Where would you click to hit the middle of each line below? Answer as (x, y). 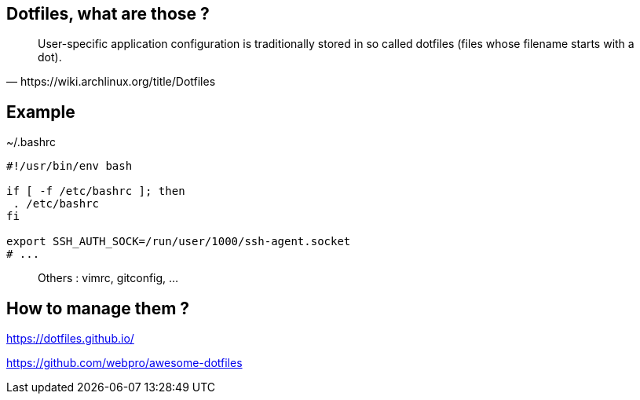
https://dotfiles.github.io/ (70, 339)
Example (41, 112)
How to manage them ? (98, 308)
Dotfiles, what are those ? (108, 14)
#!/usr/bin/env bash (69, 166)
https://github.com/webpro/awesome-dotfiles (124, 363)
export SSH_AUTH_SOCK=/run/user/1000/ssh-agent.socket (179, 242)
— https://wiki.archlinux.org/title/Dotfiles (111, 82)
